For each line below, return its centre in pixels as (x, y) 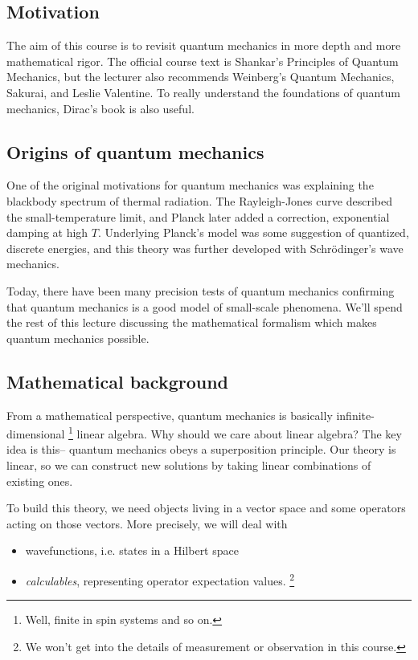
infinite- (355, 415)
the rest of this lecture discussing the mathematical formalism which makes (192, 322)
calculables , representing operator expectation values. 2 (160, 579)
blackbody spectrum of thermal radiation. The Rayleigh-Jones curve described (199, 200)
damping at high (47, 232)
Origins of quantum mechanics (135, 151)
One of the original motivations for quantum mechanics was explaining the (190, 185)
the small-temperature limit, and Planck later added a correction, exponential (198, 216)
